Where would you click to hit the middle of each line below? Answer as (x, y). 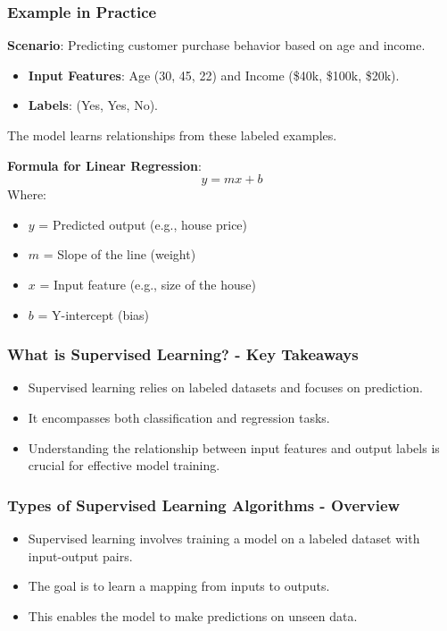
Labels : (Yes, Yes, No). (93, 105)
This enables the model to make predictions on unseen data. (193, 615)
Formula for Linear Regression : (104, 165)
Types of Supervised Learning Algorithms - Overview (204, 505)
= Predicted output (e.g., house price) (143, 224)
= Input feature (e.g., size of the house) (148, 284)
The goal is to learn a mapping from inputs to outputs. (179, 586)
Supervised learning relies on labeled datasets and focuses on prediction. (225, 387)
